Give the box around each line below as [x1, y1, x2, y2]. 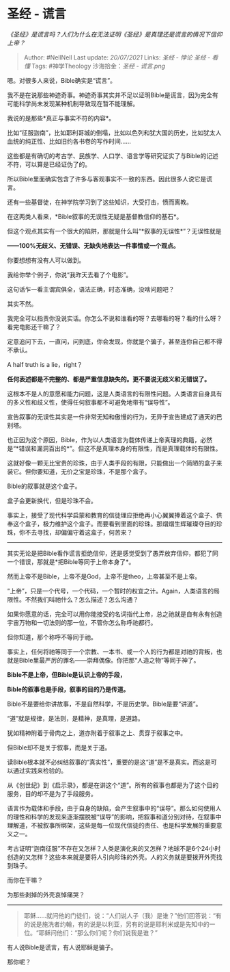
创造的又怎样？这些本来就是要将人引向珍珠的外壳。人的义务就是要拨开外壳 [7, 853, 216, 861]
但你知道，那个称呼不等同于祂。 [7, 632, 97, 641]
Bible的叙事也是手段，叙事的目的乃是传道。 [7, 685, 130, 693]
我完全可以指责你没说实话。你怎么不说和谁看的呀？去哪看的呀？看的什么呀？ [7, 314, 222, 322]
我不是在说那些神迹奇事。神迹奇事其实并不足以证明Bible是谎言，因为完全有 [7, 90, 218, 99]
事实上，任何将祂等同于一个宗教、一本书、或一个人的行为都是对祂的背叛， [7, 648, 216, 656]
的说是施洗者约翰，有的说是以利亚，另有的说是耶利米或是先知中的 [23, 920, 210, 928]
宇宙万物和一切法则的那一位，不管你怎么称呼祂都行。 [7, 618, 157, 626]
